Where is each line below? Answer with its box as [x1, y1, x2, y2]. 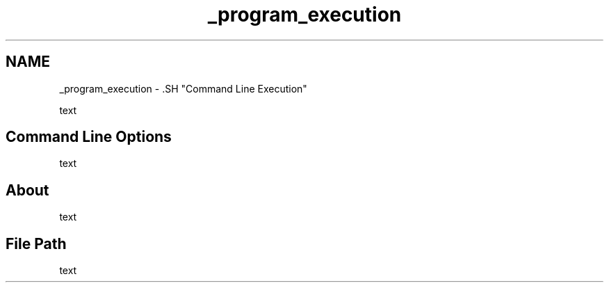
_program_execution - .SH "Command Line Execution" [59, 82, 307, 95]
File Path [6, 234, 67, 253]
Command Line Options [6, 128, 172, 146]
